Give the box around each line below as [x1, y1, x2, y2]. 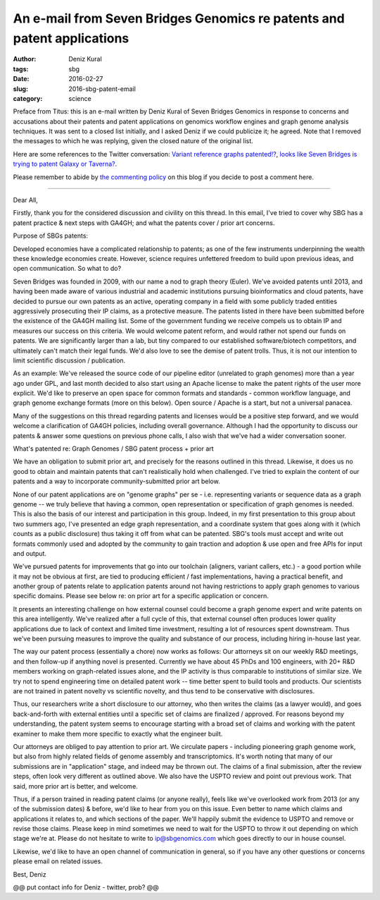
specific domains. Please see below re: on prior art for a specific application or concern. [13, 592, 269, 600]
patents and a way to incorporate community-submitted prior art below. [13, 477, 221, 486]
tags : [13, 64, 29, 73]
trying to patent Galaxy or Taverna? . [13, 159, 118, 169]
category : [13, 94, 43, 102]
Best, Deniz [13, 870, 46, 878]
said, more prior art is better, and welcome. [13, 782, 139, 790]
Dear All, [13, 196, 38, 205]
